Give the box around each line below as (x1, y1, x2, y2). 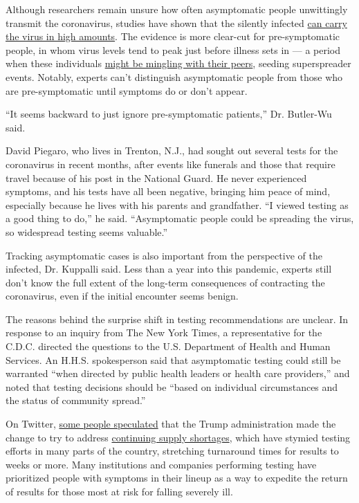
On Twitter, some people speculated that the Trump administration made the (6, 417, 336, 431)
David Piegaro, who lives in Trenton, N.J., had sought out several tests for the (6, 143, 338, 158)
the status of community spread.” (6, 393, 146, 408)
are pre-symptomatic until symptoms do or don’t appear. (6, 83, 248, 98)
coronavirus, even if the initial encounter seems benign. (6, 289, 239, 303)
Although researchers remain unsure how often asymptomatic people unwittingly (6, 2, 348, 16)
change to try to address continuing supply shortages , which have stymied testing (6, 430, 351, 444)
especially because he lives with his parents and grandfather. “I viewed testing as (6, 197, 349, 212)
